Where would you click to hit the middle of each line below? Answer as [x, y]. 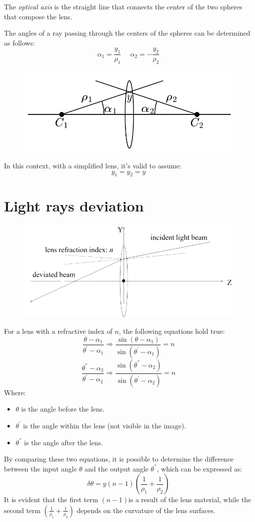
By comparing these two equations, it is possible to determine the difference [119, 459]
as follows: [20, 42]
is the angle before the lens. [63, 409]
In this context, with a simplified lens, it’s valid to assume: [93, 166]
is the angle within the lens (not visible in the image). [105, 425]
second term [22, 510]
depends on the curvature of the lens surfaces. [146, 510]
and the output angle [117, 468]
